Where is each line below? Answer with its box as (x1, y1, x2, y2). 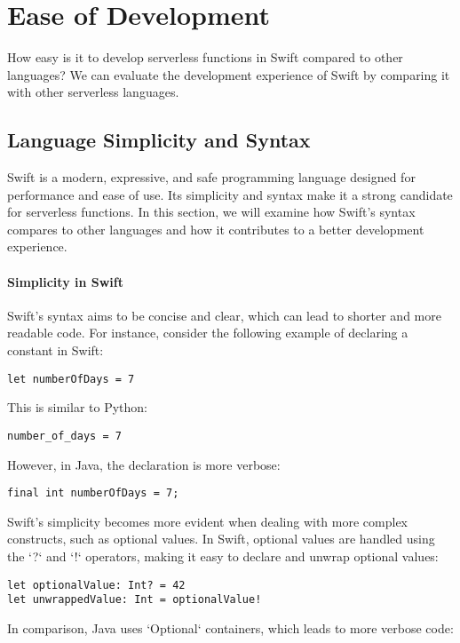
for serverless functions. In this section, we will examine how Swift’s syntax (7, 202, 416, 221)
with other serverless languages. (7, 83, 179, 101)
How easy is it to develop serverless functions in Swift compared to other (7, 48, 403, 67)
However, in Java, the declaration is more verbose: (7, 455, 281, 473)
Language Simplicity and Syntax (7, 126, 311, 154)
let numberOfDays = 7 (7, 372, 135, 385)
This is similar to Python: (7, 398, 147, 417)
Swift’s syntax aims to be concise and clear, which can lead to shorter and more (7, 306, 441, 324)
